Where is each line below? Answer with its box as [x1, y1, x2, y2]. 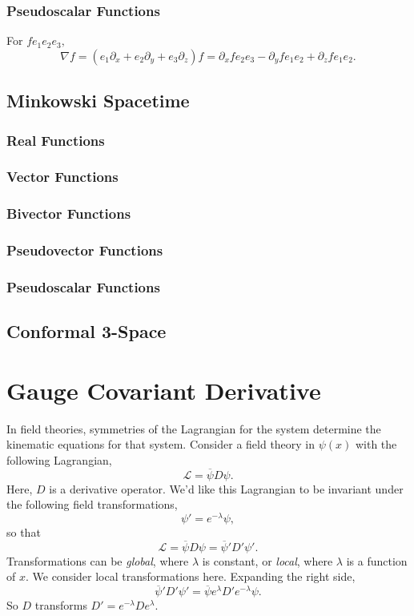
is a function [346, 552, 408, 569]
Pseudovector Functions [6, 240, 163, 260]
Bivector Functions [6, 203, 131, 223]
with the [355, 436, 397, 453]
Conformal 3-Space [6, 319, 167, 344]
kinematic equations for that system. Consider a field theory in [6, 436, 316, 453]
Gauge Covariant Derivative [6, 373, 321, 406]
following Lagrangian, [6, 451, 112, 468]
